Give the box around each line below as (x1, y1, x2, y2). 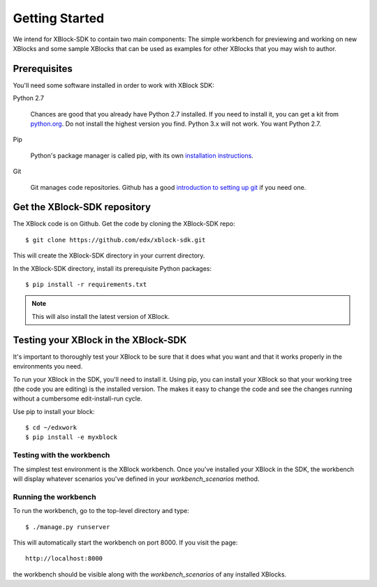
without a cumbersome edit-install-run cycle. (13, 394, 142, 403)
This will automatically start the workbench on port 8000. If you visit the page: (13, 538, 238, 547)
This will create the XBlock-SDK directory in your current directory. (13, 251, 205, 260)
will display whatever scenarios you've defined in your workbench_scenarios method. (13, 475, 260, 483)
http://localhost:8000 (25, 555, 103, 563)
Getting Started (13, 10, 105, 26)
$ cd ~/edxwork (25, 424, 77, 432)
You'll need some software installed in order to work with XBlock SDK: (13, 81, 214, 89)
